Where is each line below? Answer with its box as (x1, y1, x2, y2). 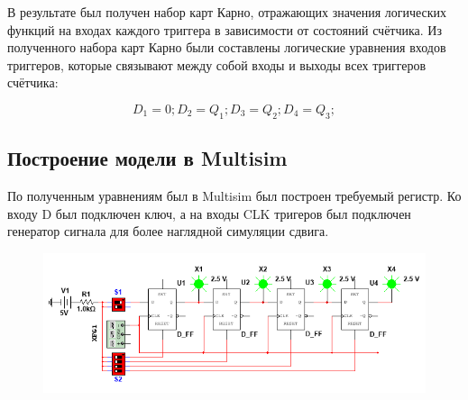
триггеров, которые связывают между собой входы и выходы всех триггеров (7, 55, 427, 74)
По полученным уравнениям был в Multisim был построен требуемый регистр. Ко (7, 186, 462, 205)
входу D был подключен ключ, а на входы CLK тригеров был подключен (7, 204, 411, 223)
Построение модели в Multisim (7, 144, 288, 172)
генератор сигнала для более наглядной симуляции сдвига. (7, 222, 329, 241)
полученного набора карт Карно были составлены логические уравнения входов (7, 38, 446, 57)
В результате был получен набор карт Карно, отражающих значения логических (7, 3, 447, 21)
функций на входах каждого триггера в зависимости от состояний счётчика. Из (7, 20, 442, 39)
